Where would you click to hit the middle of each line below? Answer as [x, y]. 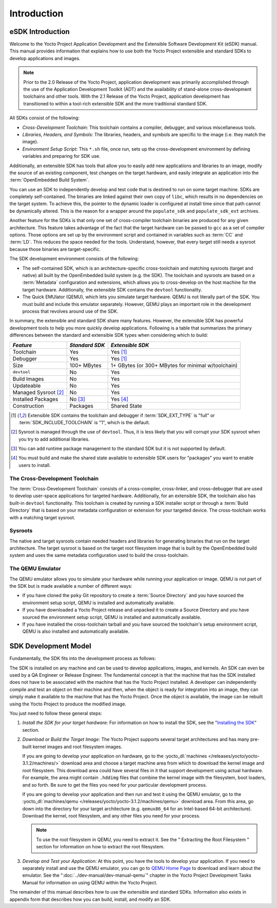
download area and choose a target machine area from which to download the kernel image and [162, 763]
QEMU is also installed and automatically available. [76, 631]
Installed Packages [35, 399]
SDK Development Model [51, 646]
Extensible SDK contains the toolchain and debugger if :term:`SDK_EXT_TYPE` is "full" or [121, 415]
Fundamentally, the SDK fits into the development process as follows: [83, 659]
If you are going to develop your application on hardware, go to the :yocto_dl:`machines [115, 756]
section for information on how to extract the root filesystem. [100, 847]
